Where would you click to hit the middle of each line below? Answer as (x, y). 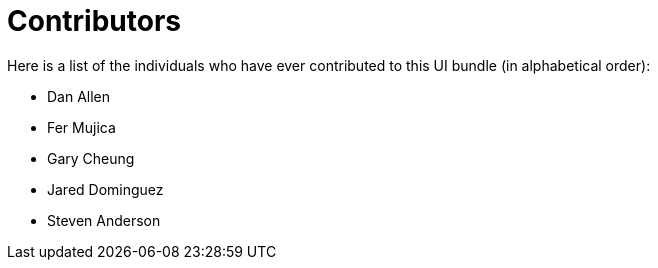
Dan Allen (79, 96)
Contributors (94, 21)
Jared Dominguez (105, 189)
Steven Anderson (104, 220)
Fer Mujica (81, 127)
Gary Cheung (91, 158)
